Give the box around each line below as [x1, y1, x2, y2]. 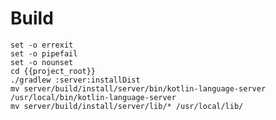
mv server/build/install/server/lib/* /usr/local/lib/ [10, 101, 244, 111]
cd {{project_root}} [10, 66, 97, 76]
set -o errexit [10, 40, 74, 50]
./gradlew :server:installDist [10, 75, 141, 85]
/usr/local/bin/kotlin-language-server [10, 92, 177, 102]
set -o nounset [10, 57, 74, 67]
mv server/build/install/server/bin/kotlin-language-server [10, 83, 267, 94]
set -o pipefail [10, 48, 78, 59]
